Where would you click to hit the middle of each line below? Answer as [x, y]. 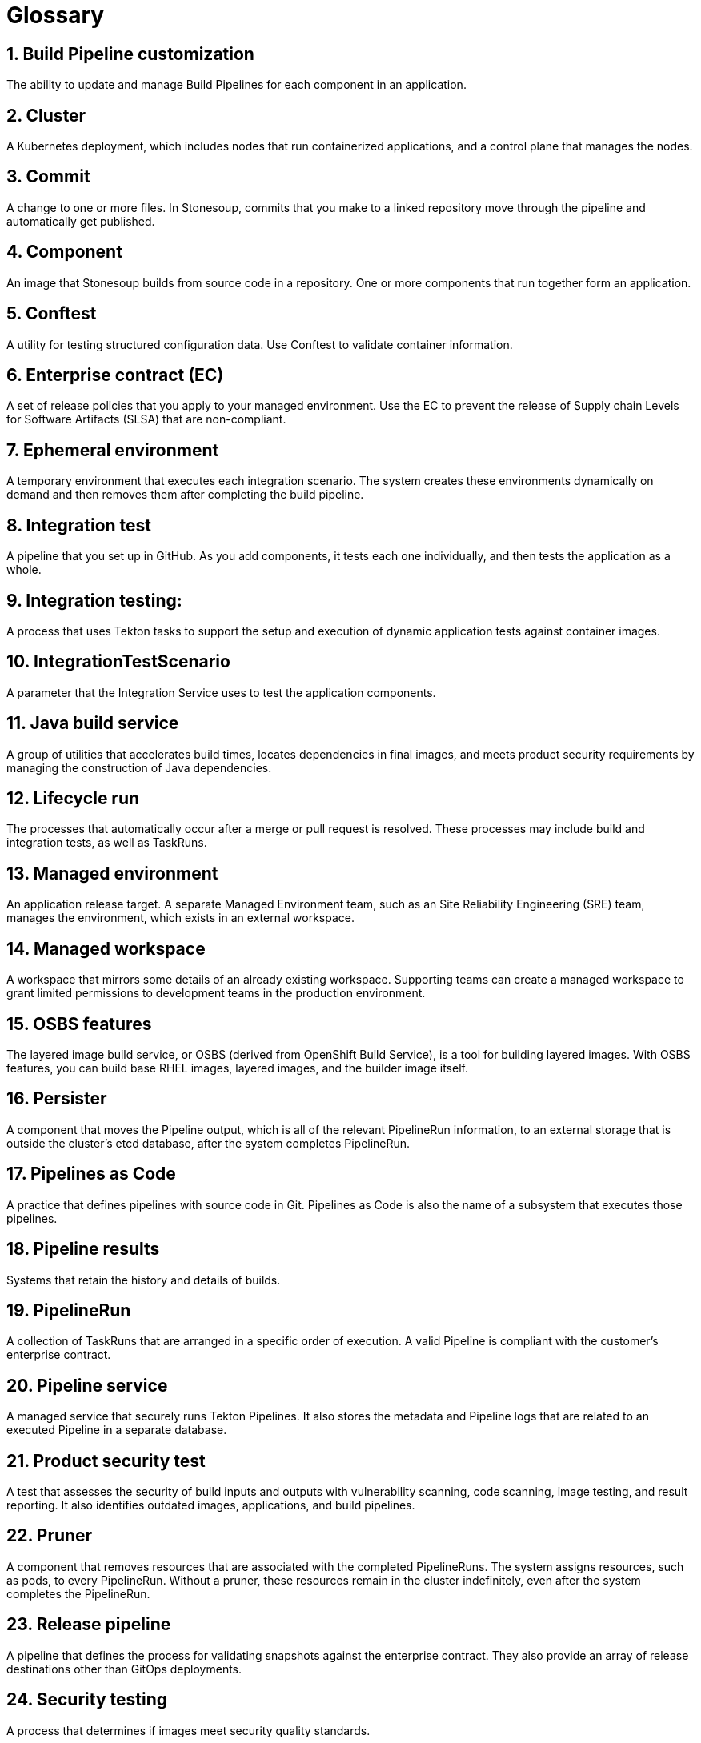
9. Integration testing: [94, 600]
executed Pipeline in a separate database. [117, 1430]
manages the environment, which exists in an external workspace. [181, 918]
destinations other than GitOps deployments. [124, 1669]
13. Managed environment [112, 873]
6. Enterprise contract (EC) [115, 375]
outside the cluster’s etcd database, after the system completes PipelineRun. [208, 1143]
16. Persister [57, 1099]
